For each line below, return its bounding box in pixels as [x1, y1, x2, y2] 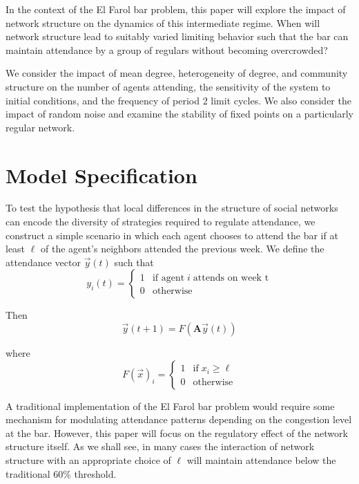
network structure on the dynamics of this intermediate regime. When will [6, 15, 320, 30]
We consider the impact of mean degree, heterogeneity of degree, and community [6, 66, 348, 80]
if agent [152, 273, 185, 283]
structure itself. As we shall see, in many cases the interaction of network [6, 439, 315, 454]
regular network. [6, 120, 75, 134]
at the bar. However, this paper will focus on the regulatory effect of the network [6, 425, 348, 440]
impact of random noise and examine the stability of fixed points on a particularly [6, 106, 353, 121]
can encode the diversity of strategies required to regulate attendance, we [6, 214, 316, 229]
